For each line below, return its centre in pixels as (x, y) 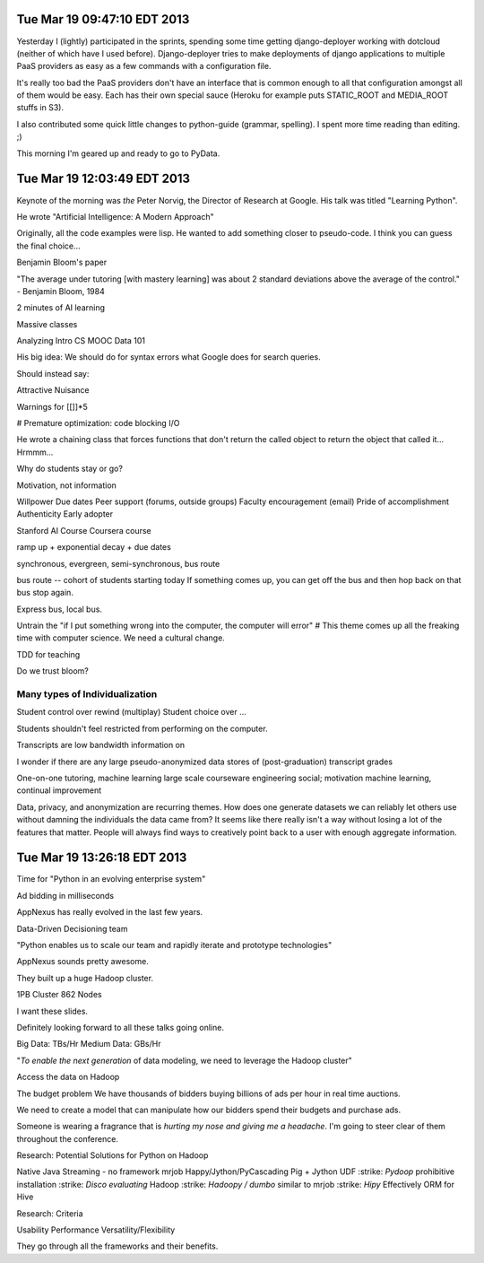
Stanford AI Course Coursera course (84, 530)
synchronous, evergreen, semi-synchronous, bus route (118, 563)
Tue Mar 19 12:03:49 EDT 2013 (104, 179)
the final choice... (48, 246)
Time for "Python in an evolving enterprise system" (111, 879)
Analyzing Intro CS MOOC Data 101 (81, 341)
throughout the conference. (67, 1138)
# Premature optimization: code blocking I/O (98, 423)
